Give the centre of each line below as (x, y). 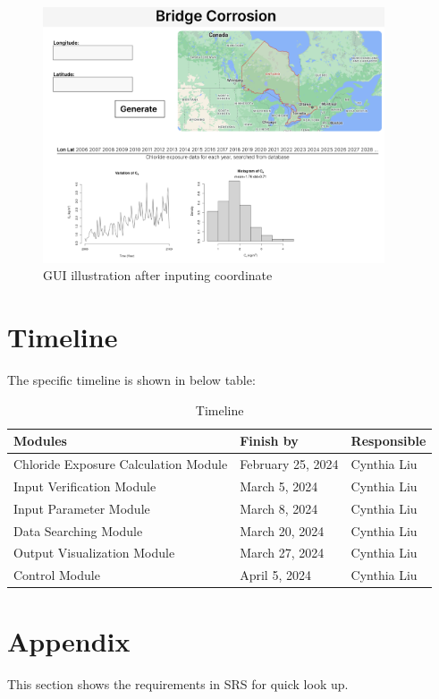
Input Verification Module (85, 486)
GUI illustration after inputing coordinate (158, 275)
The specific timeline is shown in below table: (131, 380)
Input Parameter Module (82, 508)
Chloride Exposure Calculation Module (121, 464)
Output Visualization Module (94, 553)
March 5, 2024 (279, 486)
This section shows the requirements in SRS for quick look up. (178, 683)
